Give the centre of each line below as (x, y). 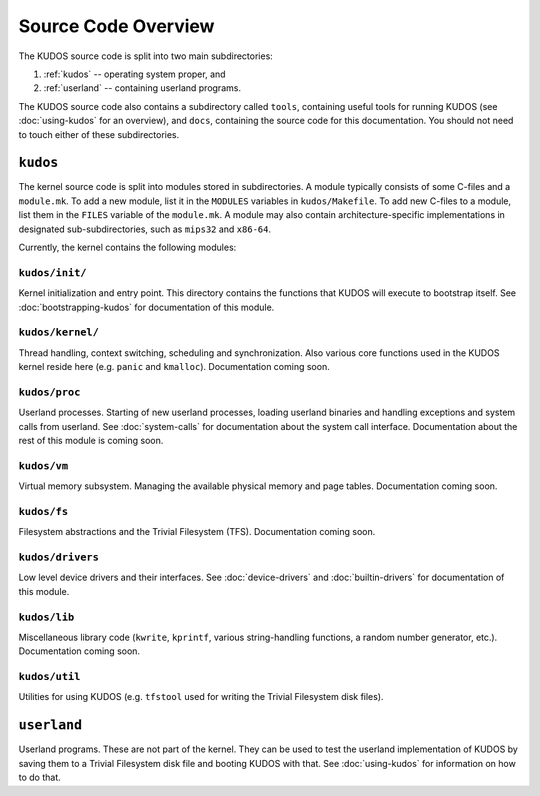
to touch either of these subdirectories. (99, 134)
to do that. (40, 777)
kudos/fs (43, 511)
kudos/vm (43, 465)
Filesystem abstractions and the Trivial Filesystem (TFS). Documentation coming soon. (197, 532)
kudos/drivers (59, 557)
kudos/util (49, 677)
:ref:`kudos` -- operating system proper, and (134, 74)
